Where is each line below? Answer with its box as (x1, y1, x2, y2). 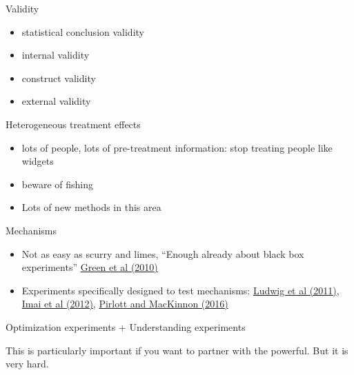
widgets (21, 154, 54, 168)
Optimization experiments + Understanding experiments (6, 319, 246, 334)
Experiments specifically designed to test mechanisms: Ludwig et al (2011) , (21, 283, 340, 297)
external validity (21, 94, 91, 108)
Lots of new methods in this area (21, 200, 161, 214)
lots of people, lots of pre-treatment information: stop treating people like (21, 140, 333, 154)
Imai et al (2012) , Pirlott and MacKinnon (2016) (21, 296, 228, 311)
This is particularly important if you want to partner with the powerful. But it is (6, 343, 348, 357)
